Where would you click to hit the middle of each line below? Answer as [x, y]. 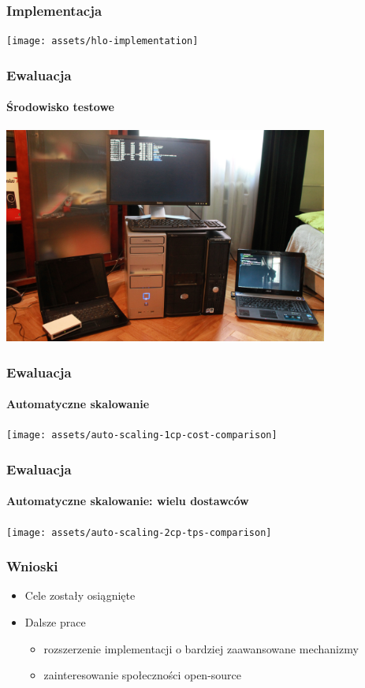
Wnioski [32, 566]
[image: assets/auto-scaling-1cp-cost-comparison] [142, 435]
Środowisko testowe [60, 107]
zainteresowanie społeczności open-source [143, 675]
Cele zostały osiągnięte [80, 595]
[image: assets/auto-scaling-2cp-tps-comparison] [139, 532]
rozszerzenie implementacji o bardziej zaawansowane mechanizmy [201, 648]
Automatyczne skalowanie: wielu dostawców [128, 501]
